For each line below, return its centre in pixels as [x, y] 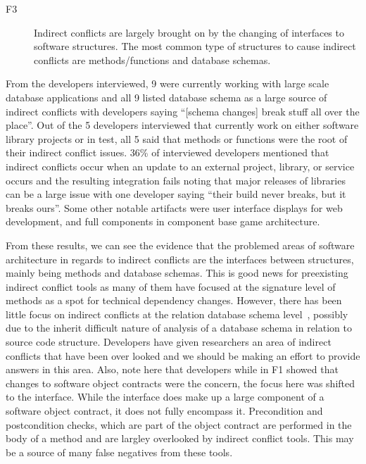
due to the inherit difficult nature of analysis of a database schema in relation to [179, 328]
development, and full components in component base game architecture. [163, 221]
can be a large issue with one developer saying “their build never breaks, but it [176, 194]
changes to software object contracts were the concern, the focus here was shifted [181, 383]
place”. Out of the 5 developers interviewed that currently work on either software [182, 125]
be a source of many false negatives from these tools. [119, 452]
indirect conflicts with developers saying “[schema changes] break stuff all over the [183, 111]
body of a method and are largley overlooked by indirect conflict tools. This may [180, 438]
